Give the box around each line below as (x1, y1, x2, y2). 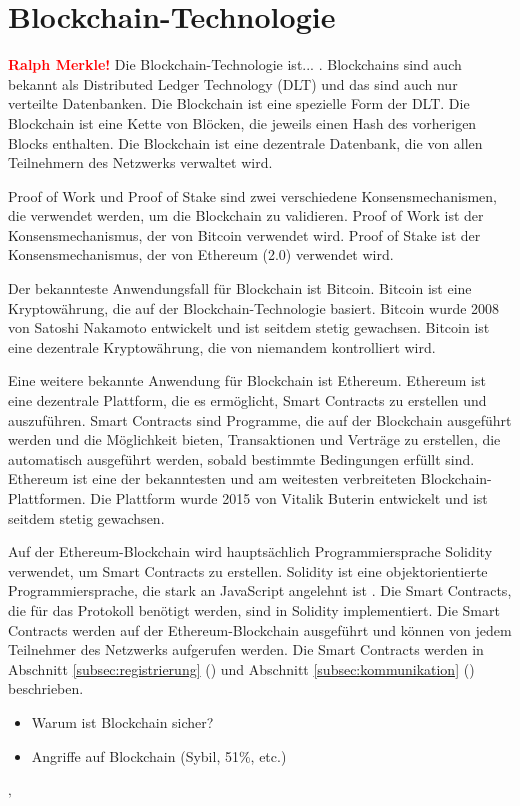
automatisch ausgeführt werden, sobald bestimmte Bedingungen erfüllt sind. (8, 448, 475, 469)
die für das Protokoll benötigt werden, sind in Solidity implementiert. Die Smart (8, 599, 500, 620)
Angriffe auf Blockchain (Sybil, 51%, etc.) (31, 745, 287, 766)
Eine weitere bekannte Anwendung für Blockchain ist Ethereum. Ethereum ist (8, 370, 486, 391)
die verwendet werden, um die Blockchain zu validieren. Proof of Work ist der (8, 205, 484, 226)
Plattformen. (8, 488, 86, 508)
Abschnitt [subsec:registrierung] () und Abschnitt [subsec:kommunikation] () (8, 658, 475, 679)
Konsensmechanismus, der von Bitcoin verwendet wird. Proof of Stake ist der (8, 224, 481, 245)
